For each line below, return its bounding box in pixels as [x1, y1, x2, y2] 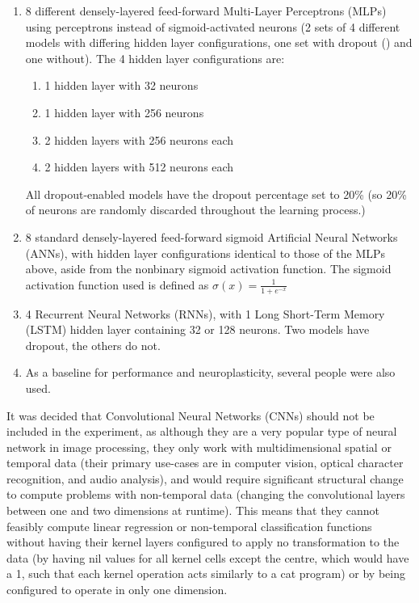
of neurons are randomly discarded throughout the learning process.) [25, 201, 366, 218]
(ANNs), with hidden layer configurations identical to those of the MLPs [25, 244, 386, 261]
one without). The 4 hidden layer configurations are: [25, 49, 285, 66]
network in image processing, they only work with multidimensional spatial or [6, 438, 392, 455]
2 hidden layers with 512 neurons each [44, 158, 234, 175]
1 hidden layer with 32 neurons [44, 77, 199, 94]
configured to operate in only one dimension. [6, 581, 228, 598]
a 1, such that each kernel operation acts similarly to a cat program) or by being [6, 565, 405, 582]
